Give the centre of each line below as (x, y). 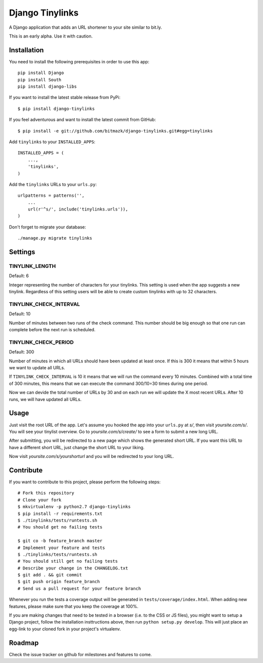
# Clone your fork (40, 500)
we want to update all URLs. (37, 368)
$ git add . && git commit (50, 575)
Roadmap (24, 643)
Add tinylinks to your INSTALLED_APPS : (52, 142)
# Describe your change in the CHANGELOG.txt (73, 568)
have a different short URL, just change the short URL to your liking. (77, 447)
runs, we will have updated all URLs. (45, 399)
